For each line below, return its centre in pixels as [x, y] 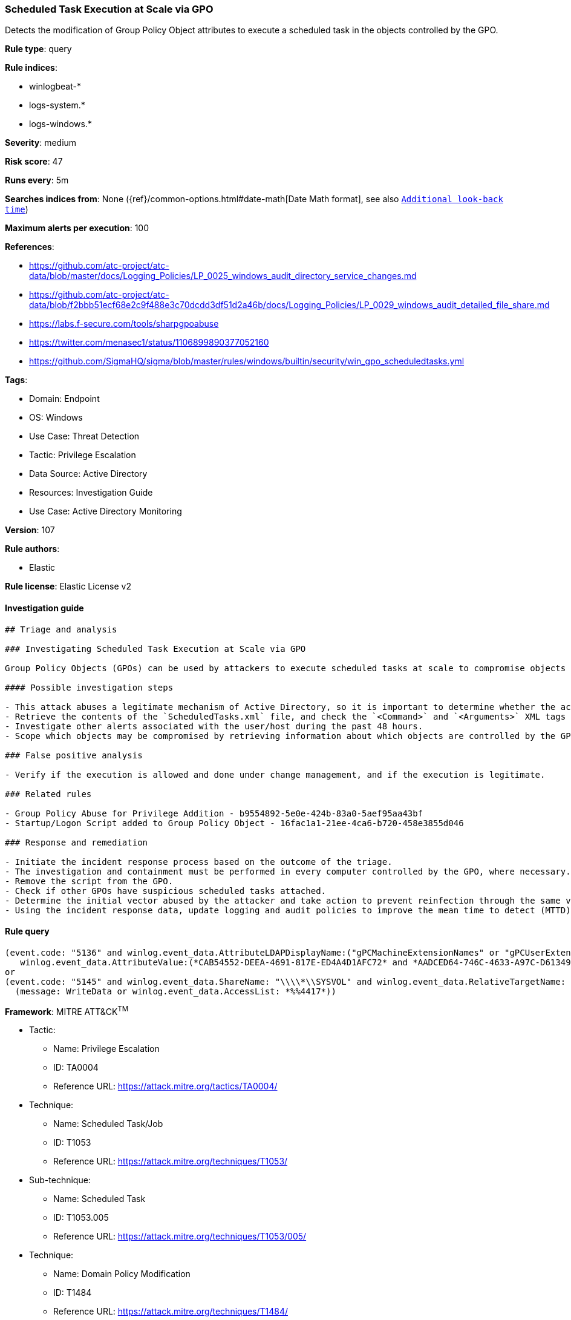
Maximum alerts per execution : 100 [77, 228]
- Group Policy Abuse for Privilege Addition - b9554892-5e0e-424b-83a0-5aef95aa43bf [214, 813]
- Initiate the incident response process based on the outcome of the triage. [199, 862]
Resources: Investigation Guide [91, 493]
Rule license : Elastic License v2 [68, 586]
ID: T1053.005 [81, 1218]
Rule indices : [31, 68]
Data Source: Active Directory [88, 474]
